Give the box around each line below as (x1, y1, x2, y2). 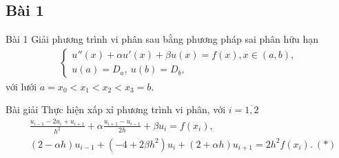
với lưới (6, 79, 37, 93)
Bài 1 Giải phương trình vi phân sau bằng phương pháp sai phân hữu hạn (6, 32, 319, 46)
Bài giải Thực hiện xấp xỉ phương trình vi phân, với (6, 102, 226, 117)
